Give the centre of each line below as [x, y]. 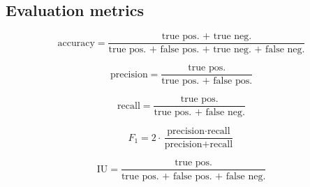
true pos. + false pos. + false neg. [193, 176]
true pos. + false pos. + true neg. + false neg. [207, 50]
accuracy [76, 43]
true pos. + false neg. [199, 113]
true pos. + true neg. [207, 37]
